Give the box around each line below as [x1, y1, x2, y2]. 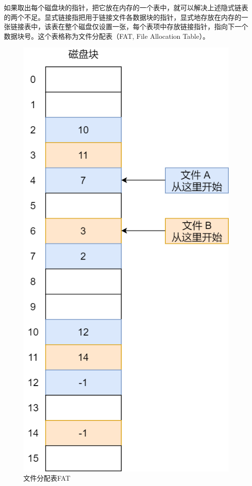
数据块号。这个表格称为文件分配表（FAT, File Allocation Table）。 [4, 31, 209, 41]
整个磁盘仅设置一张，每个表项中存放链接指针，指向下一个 [64, 21, 248, 32]
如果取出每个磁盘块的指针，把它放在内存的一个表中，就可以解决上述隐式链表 [4, 2, 248, 12]
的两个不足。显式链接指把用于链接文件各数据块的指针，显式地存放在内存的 [4, 12, 241, 22]
